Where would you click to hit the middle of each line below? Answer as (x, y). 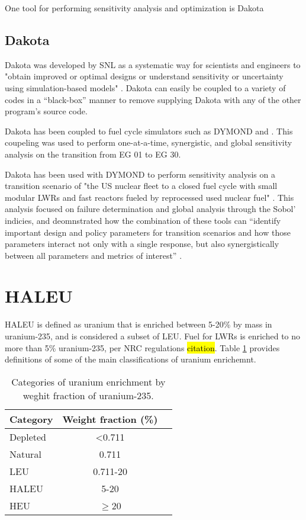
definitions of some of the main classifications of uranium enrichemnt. (131, 359)
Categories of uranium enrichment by (88, 381)
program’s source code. (46, 111)
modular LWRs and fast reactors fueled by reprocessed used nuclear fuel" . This (149, 197)
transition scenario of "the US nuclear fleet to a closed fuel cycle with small (141, 186)
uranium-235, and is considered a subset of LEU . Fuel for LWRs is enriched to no (153, 336)
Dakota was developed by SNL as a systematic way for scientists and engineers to (153, 64)
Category (31, 419)
